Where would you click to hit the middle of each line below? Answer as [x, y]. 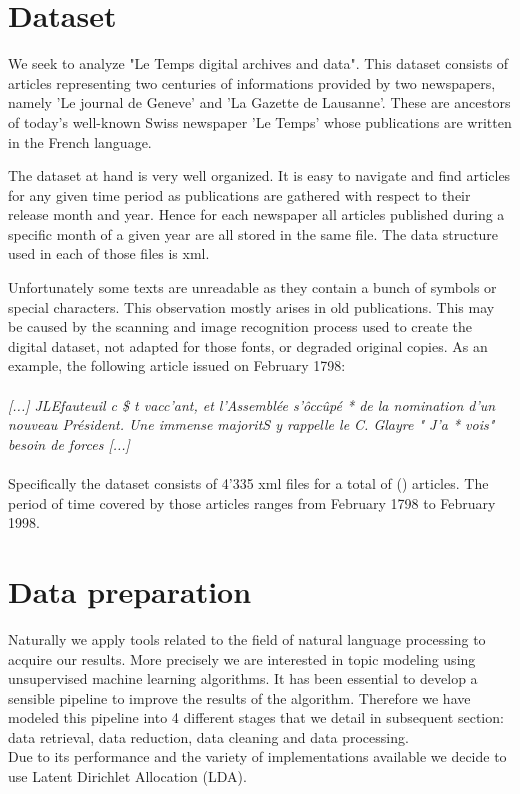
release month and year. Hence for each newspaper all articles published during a [256, 214]
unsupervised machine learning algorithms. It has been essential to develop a [243, 678]
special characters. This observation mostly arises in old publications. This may [251, 306]
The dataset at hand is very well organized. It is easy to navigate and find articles [259, 175]
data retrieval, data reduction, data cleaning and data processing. [208, 736]
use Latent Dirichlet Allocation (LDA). [127, 776]
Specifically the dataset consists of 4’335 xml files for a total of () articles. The [248, 483]
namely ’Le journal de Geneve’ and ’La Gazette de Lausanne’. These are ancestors [259, 102]
